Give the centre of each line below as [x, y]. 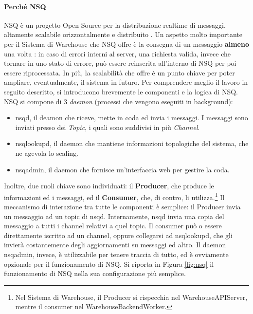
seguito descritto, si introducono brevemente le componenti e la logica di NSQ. [121, 91]
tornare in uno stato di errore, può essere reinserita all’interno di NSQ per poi [120, 63]
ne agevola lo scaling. [47, 153]
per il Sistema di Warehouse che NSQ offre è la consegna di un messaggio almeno [126, 44]
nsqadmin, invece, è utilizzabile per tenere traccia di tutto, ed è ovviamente [116, 254]
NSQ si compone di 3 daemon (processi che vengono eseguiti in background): [118, 101]
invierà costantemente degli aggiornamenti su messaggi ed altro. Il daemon [115, 245]
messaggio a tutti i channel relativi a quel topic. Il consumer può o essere [113, 226]
